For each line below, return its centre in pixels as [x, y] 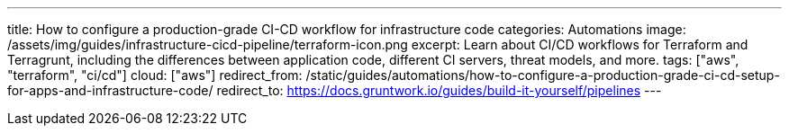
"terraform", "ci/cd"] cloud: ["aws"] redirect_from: [155, 75]
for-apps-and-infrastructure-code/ [110, 90]
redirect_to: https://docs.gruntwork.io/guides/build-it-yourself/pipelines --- [439, 90]
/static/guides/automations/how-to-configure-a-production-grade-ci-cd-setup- [543, 75]
